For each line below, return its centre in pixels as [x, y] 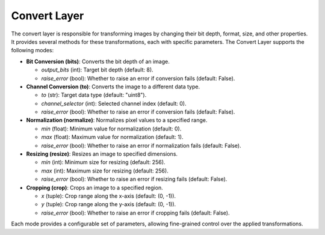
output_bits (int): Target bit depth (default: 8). [97, 70]
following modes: [32, 50]
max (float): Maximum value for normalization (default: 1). [112, 137]
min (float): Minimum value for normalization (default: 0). [111, 129]
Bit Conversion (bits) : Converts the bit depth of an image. [98, 61]
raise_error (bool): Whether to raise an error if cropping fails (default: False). [135, 213]
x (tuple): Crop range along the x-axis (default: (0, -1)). [109, 196]
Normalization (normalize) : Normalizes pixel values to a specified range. [117, 120]
